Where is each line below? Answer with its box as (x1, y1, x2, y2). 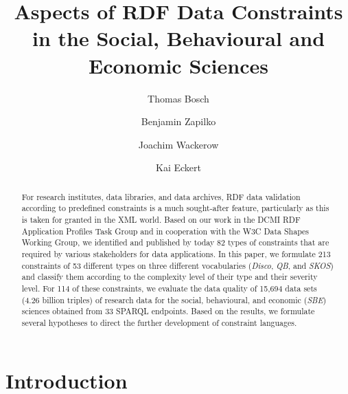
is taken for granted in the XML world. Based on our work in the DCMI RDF (21, 213, 301, 225)
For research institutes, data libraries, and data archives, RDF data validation (21, 190, 301, 202)
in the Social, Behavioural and (32, 24, 325, 52)
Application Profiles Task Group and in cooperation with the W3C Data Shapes (21, 225, 310, 237)
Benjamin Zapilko (141, 114, 216, 129)
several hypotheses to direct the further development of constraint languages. (21, 316, 297, 328)
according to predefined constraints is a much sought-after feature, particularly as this (21, 202, 329, 214)
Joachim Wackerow (138, 137, 219, 151)
